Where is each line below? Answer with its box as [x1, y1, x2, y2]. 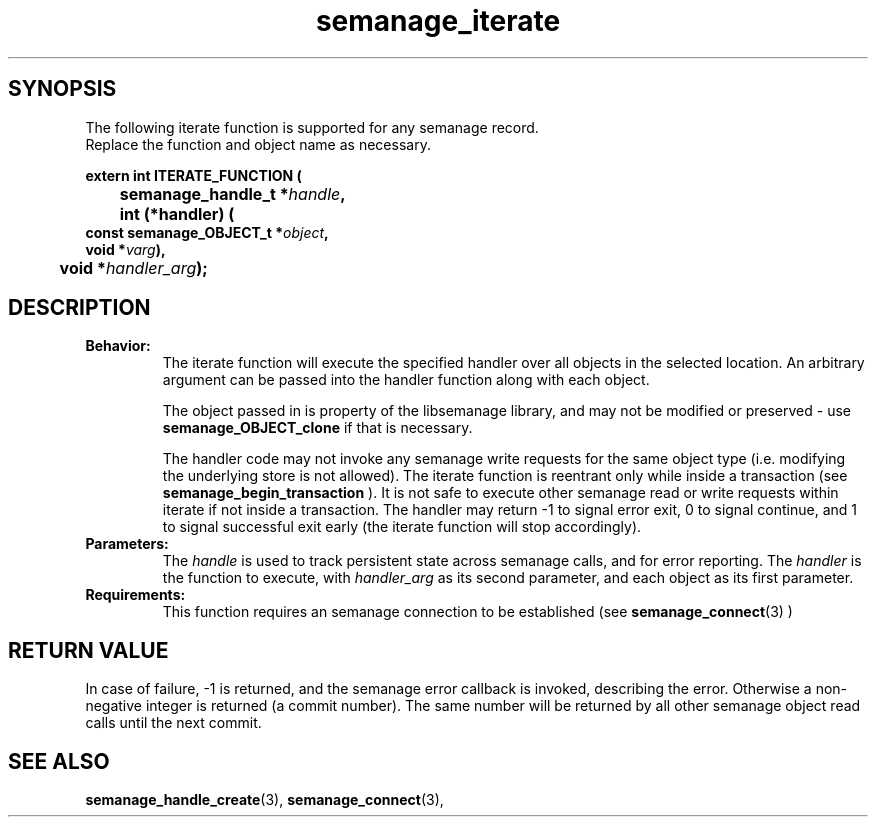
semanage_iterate [315, 4, 561, 38]
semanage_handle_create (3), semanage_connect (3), [85, 791, 444, 809]
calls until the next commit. [85, 714, 262, 732]
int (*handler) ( [119, 203, 235, 224]
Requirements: [85, 586, 186, 604]
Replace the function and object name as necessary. [85, 135, 431, 153]
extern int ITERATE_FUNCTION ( [85, 166, 302, 184]
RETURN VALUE [8, 637, 169, 663]
